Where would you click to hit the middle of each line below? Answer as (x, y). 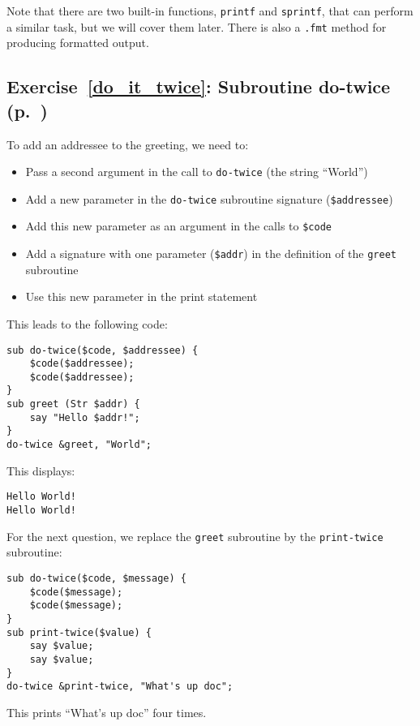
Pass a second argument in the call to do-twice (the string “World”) (197, 172)
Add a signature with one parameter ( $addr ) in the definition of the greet (211, 253)
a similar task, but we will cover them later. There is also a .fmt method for (197, 26)
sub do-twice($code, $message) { (96, 578)
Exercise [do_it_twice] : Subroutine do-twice (199, 86)
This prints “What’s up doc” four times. (107, 712)
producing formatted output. (78, 43)
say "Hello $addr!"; (85, 417)
